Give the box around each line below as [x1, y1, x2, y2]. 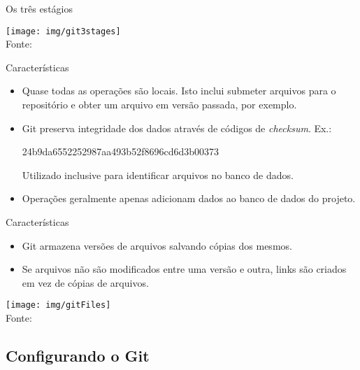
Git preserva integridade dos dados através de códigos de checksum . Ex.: [22, 120, 332, 135]
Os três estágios [6, 1, 73, 15]
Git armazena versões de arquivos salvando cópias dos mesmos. [22, 238, 292, 252]
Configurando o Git [6, 345, 150, 367]
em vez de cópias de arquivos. [22, 275, 149, 290]
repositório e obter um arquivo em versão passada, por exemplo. [22, 97, 297, 112]
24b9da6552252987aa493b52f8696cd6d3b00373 [22, 144, 219, 159]
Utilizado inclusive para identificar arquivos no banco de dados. [22, 167, 294, 182]
